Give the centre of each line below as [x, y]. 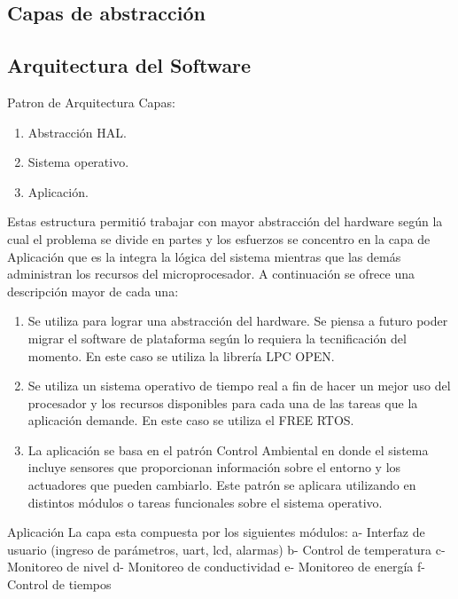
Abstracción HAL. [77, 132]
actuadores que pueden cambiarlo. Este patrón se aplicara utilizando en [222, 485]
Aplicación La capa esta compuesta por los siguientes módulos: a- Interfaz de [216, 532]
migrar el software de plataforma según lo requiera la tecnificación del [217, 338]
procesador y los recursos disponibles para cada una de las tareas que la [223, 402]
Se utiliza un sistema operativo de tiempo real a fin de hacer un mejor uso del [239, 386]
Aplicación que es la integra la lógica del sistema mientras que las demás [204, 256]
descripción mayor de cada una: [93, 291]
